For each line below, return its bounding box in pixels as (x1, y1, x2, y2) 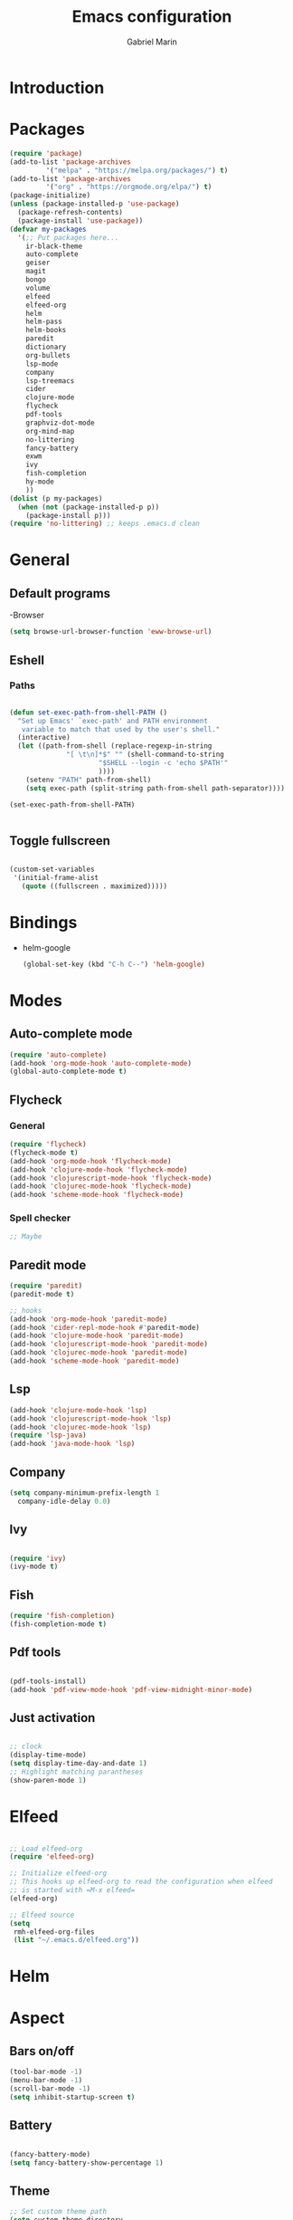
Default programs (9, 586, 111, 601)
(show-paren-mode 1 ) (9, 1775, 88, 1785)
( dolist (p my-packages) (9, 493, 103, 503)
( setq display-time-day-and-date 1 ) (9, 1758, 147, 1767)
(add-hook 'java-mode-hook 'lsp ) (9, 1440, 136, 1449)
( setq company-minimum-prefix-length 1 (9, 1488, 160, 1498)
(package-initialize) (9, 191, 91, 200)
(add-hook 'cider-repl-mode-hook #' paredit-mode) (9, 1323, 201, 1332)
